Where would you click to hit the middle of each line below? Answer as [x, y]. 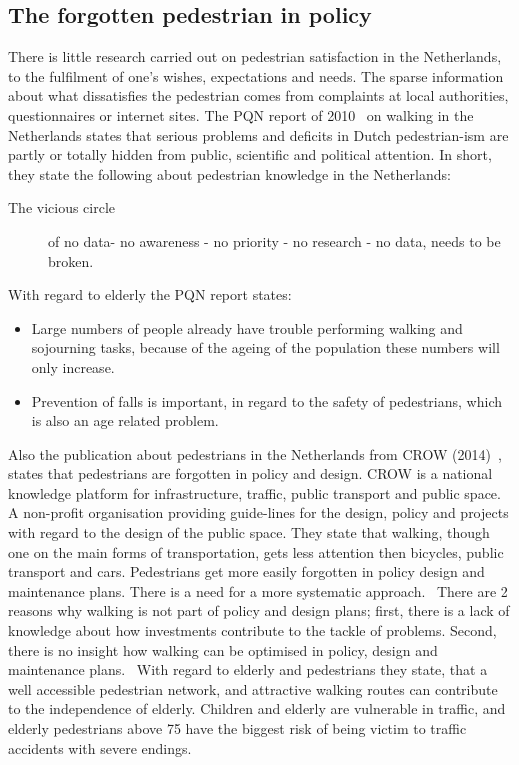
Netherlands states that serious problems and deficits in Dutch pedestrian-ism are [258, 134]
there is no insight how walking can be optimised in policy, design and [223, 649]
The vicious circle [62, 207]
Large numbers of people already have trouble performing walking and [247, 327]
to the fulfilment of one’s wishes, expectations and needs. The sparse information [256, 75]
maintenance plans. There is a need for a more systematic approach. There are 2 [258, 590]
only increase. [73, 366]
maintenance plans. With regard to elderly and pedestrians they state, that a [248, 669]
